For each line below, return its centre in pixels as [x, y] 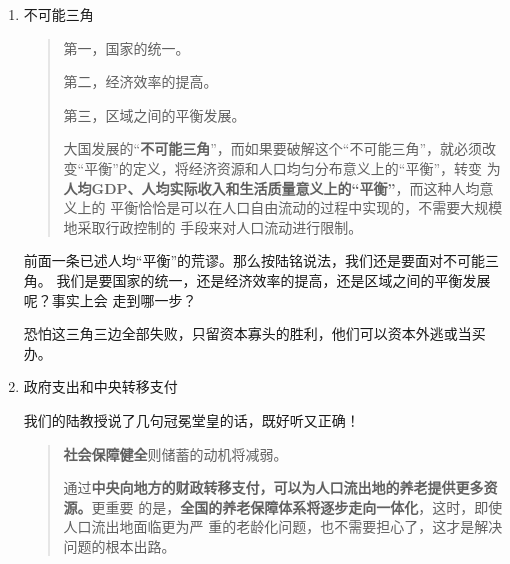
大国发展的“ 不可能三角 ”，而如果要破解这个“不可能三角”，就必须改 [280, 148]
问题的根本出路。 [119, 545]
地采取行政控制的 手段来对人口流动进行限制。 [213, 226]
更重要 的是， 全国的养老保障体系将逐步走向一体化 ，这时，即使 [297, 506]
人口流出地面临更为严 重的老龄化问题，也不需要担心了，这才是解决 [283, 526]
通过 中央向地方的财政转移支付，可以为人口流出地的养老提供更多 [273, 487]
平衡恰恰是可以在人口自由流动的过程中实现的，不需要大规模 [306, 207]
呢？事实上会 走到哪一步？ [110, 299]
